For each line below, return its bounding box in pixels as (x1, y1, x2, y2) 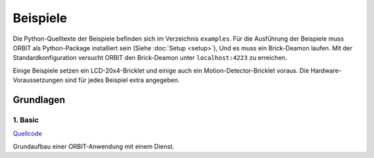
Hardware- (310, 66, 342, 75)
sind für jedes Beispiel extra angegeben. (64, 76, 180, 84)
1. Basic (12, 115, 39, 124)
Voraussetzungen (12, 76, 64, 84)
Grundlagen (12, 94, 66, 106)
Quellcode (12, 130, 43, 138)
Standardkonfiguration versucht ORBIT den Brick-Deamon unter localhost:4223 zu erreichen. (12, 54, 287, 62)
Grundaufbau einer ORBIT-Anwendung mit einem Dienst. (12, 142, 175, 150)
